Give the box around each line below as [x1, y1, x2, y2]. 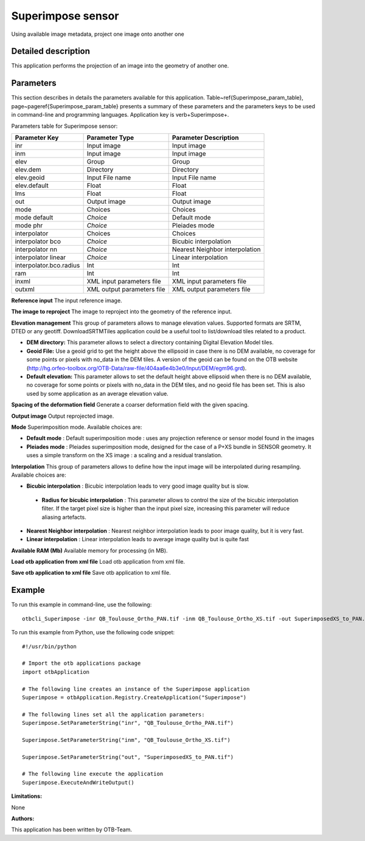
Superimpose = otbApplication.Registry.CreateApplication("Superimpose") [22, 694, 247, 701]
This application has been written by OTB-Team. [11, 826, 133, 833]
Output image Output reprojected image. [11, 412, 114, 420]
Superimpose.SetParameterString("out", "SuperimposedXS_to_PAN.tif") [22, 753, 234, 760]
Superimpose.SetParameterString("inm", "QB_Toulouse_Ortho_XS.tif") [22, 736, 231, 743]
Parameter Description [172, 133, 239, 142]
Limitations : [11, 792, 43, 800]
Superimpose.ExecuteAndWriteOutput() [22, 779, 135, 786]
